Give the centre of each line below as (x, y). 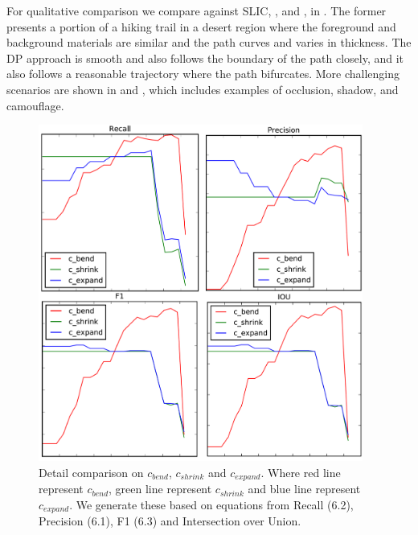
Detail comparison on (91, 472)
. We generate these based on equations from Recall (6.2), (211, 504)
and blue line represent (304, 489)
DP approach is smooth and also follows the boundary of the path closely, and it (205, 58)
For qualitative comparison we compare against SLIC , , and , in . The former (197, 10)
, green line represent (160, 489)
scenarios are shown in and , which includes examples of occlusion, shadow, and (203, 89)
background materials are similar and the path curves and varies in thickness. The (209, 42)
